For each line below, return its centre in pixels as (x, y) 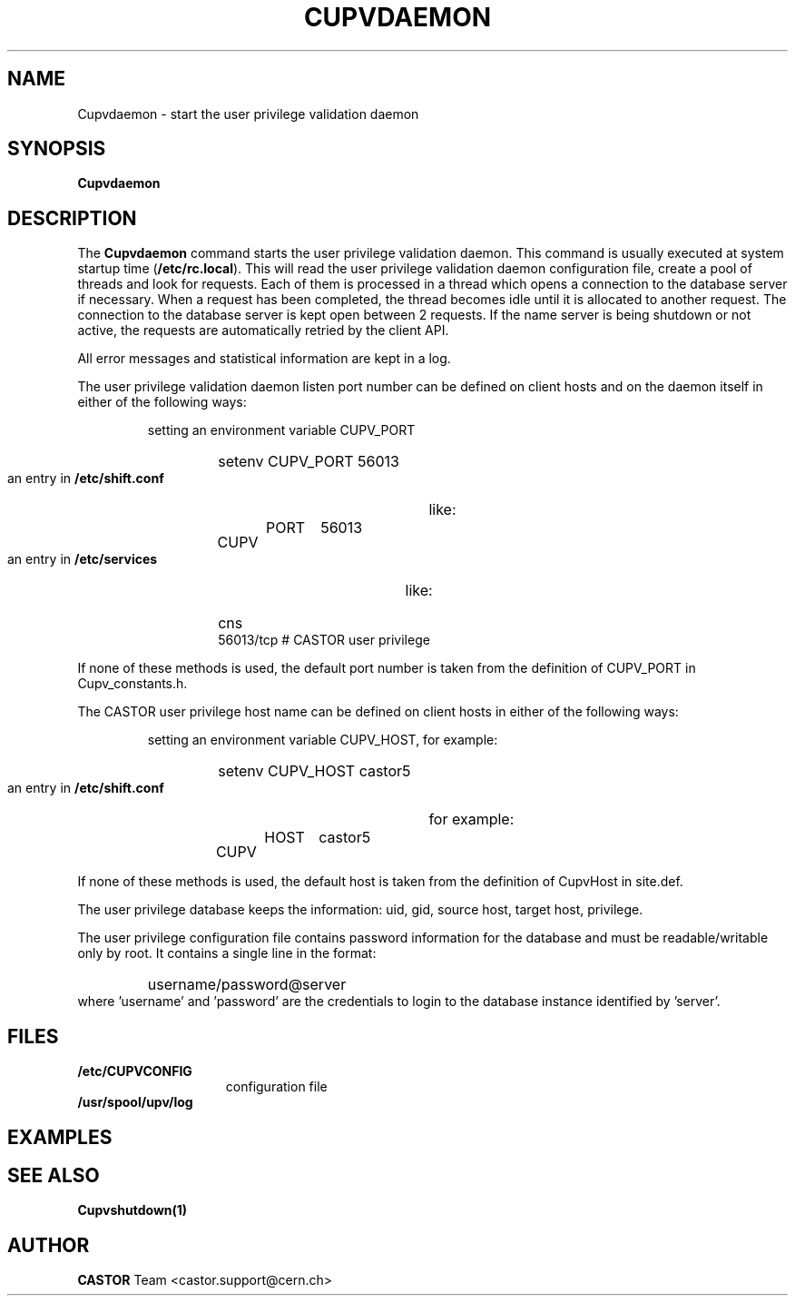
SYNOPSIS (57, 149)
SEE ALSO (54, 1175)
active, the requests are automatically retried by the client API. (263, 331)
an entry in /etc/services (83, 559)
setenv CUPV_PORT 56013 (309, 462)
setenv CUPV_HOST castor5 (314, 771)
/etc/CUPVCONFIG (135, 1071)
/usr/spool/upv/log (135, 1102)
